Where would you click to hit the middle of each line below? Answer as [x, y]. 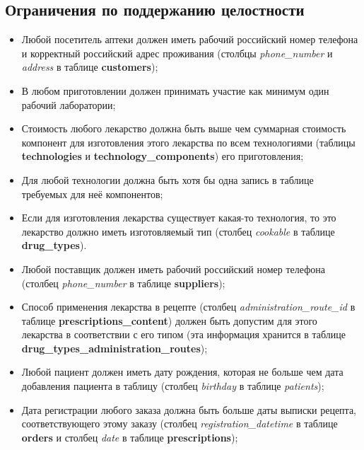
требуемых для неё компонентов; [92, 194]
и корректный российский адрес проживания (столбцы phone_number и [177, 53]
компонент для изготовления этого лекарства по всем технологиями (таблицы [188, 142]
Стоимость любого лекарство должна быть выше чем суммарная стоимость [184, 128]
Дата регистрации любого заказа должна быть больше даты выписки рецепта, [189, 409]
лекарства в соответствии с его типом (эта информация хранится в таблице [184, 334]
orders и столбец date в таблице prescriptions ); [130, 437]
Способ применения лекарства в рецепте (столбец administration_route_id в [188, 307]
